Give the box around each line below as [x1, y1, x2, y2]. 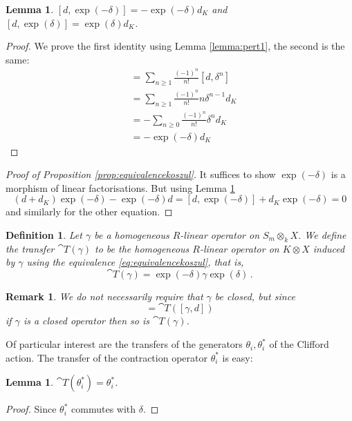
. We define [298, 227, 346, 242]
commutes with [71, 402, 136, 416]
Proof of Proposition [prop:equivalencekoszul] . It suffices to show [6, 167, 276, 182]
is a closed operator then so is [23, 313, 150, 328]
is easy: [222, 350, 253, 364]
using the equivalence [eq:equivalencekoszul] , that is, [26, 255, 244, 269]
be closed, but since [214, 288, 295, 303]
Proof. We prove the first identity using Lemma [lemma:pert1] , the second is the [6, 39, 345, 53]
